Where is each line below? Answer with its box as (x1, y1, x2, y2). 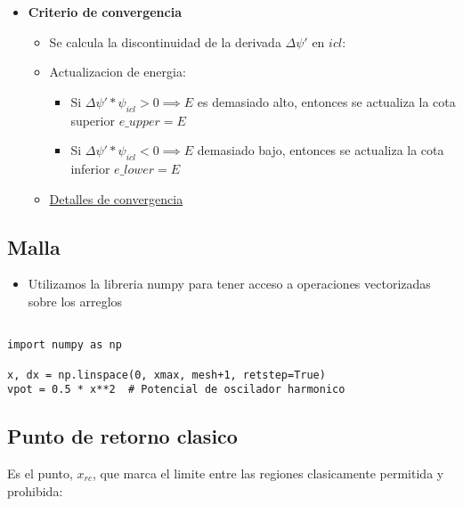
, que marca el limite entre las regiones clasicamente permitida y (92, 464, 444, 483)
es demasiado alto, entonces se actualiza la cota (197, 92, 456, 110)
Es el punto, (7, 464, 73, 483)
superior (70, 110, 115, 129)
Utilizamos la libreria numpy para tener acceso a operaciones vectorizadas (28, 274, 431, 293)
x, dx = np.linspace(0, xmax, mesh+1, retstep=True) (7, 368, 326, 381)
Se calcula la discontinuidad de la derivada (49, 32, 281, 51)
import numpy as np (7, 339, 122, 352)
